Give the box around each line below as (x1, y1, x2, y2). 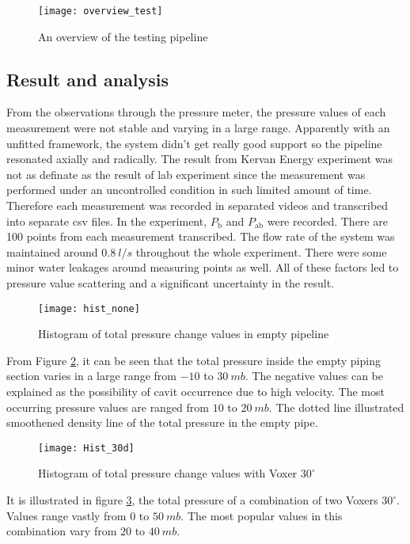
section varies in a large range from (6, 367, 177, 384)
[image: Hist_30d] (38, 442, 135, 454)
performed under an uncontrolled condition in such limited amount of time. (6, 181, 372, 198)
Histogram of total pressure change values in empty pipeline (38, 325, 329, 342)
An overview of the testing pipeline (38, 28, 208, 44)
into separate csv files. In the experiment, (6, 212, 207, 229)
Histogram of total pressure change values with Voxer (38, 465, 298, 481)
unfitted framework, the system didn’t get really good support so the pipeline (6, 135, 382, 151)
